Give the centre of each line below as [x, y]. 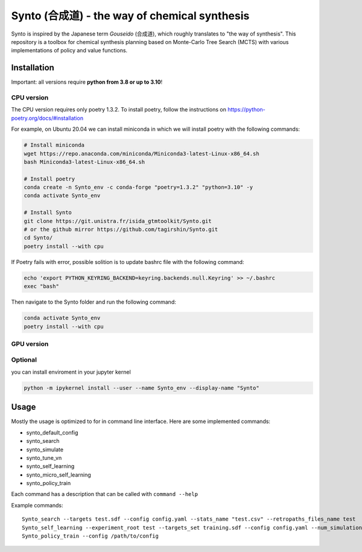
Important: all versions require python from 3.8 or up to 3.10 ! [87, 82]
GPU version [30, 343]
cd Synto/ [38, 238]
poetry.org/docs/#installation [47, 118]
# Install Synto [48, 213]
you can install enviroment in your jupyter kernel [71, 372]
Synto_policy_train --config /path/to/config [91, 536]
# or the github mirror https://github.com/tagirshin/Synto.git [121, 230]
